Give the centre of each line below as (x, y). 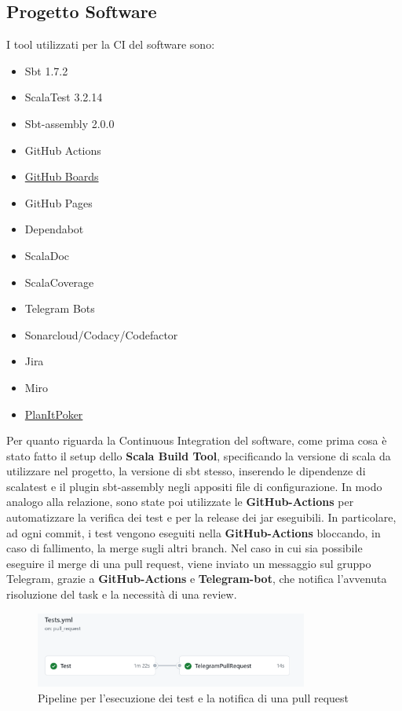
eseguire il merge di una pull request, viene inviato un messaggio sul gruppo (189, 563)
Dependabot (54, 229)
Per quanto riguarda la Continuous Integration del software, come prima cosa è (197, 440)
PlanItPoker (54, 414)
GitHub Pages (58, 202)
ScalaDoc (47, 255)
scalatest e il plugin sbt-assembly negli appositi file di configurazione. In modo (194, 486)
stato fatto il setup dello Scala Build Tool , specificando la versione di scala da (199, 455)
